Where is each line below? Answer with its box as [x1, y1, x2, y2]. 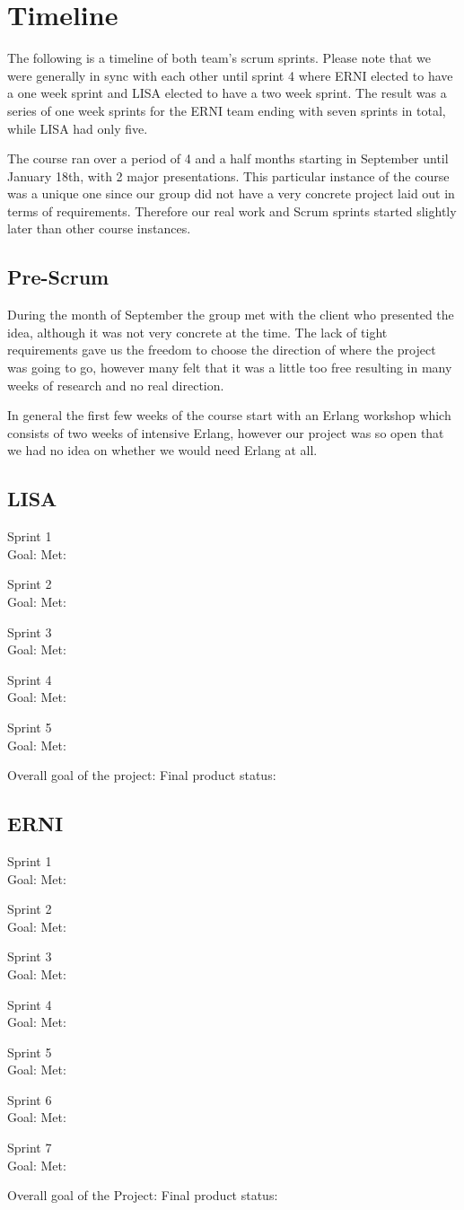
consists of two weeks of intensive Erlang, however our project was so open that [7, 423, 444, 442]
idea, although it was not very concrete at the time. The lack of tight [7, 322, 388, 341]
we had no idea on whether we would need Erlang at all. [7, 441, 318, 460]
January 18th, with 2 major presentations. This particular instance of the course [7, 166, 450, 185]
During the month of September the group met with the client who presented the [7, 305, 454, 324]
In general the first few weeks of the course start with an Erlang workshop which [7, 406, 451, 425]
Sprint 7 [7, 1138, 52, 1157]
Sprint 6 [7, 1090, 52, 1109]
